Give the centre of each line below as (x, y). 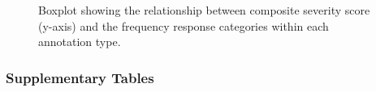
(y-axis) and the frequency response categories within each (184, 25)
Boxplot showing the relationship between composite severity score (204, 10)
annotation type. (80, 42)
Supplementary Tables (80, 77)
